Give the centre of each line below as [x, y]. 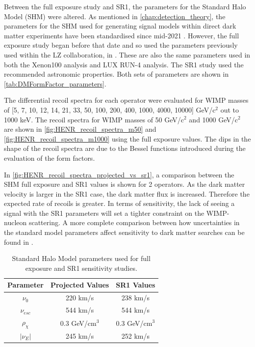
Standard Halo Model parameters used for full [81, 258]
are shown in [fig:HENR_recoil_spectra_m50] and [80, 129]
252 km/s [135, 336]
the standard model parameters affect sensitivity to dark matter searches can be [124, 232]
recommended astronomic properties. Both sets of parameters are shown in [116, 74]
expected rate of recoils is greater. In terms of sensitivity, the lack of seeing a [119, 203]
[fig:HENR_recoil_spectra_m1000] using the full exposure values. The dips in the [127, 138]
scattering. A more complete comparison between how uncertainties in [134, 222]
